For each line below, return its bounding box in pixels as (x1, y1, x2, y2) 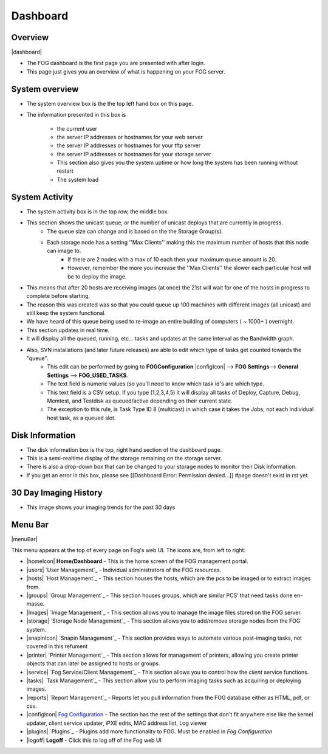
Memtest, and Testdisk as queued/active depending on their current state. (47, 397, 233, 404)
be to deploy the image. (67, 272, 127, 280)
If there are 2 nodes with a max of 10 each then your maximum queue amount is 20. (67, 255, 277, 263)
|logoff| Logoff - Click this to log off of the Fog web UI (26, 736, 162, 744)
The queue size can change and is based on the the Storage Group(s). (47, 227, 224, 235)
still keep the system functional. (26, 310, 106, 317)
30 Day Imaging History (11, 487, 103, 498)
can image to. (47, 247, 81, 255)
